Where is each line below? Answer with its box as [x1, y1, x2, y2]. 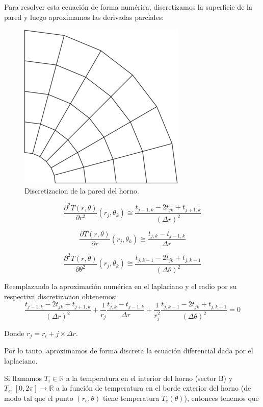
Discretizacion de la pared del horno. [24, 185, 139, 196]
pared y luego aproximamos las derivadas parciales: [4, 11, 164, 22]
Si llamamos [4, 372, 42, 383]
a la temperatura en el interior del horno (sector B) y [66, 372, 233, 383]
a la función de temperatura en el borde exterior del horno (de [56, 382, 251, 393]
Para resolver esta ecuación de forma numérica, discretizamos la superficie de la [4, 2, 252, 12]
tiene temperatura [103, 392, 160, 403]
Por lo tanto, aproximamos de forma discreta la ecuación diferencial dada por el [4, 345, 253, 356]
